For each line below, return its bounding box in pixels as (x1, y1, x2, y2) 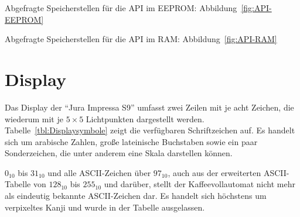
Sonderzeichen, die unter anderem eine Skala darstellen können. (5, 147, 233, 159)
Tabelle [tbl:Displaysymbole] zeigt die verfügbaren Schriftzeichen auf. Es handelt (5, 124, 295, 136)
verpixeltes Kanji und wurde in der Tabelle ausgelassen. (5, 201, 205, 213)
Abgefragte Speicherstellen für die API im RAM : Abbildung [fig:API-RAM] (5, 33, 277, 45)
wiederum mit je (5, 112, 63, 125)
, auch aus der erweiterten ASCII (168, 166, 287, 178)
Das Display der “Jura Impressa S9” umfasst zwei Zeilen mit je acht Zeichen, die (5, 101, 294, 113)
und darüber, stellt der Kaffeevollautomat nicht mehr (104, 178, 295, 190)
